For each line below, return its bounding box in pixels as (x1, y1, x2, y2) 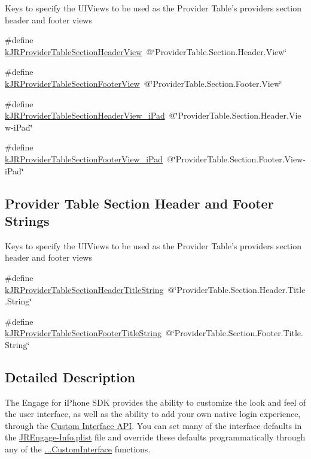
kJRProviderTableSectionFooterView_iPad (5, 152, 163, 165)
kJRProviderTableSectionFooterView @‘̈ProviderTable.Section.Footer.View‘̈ (5, 77, 282, 89)
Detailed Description (5, 367, 136, 386)
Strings (5, 211, 50, 230)
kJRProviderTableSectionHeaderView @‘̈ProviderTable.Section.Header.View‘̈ (5, 45, 287, 58)
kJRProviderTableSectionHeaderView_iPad (5, 109, 165, 122)
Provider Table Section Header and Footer (5, 194, 274, 212)
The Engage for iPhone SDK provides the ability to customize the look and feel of (5, 395, 306, 408)
